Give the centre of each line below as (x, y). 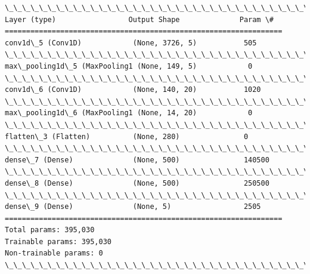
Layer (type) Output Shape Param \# (139, 19)
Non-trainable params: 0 (54, 253)
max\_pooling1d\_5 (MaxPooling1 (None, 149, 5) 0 (129, 66)
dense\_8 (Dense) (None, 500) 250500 (137, 183)
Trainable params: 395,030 (58, 241)
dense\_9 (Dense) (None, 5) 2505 (133, 207)
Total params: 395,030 (50, 230)
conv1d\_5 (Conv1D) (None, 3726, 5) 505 (131, 43)
